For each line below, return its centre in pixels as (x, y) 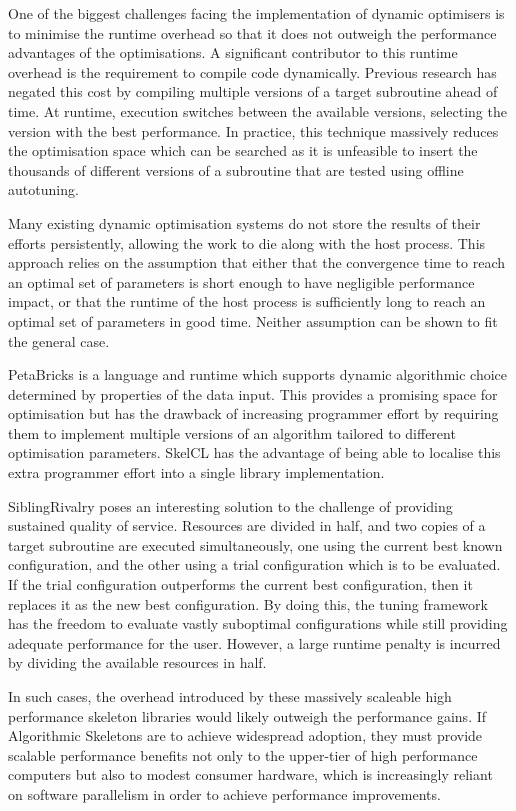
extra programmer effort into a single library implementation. (196, 472)
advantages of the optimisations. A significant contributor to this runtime (233, 52)
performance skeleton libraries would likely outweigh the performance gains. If (247, 715)
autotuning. (43, 189)
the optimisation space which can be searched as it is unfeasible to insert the (243, 150)
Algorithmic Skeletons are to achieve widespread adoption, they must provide (245, 735)
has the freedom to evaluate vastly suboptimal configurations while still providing (258, 623)
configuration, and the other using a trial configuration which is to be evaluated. (254, 564)
